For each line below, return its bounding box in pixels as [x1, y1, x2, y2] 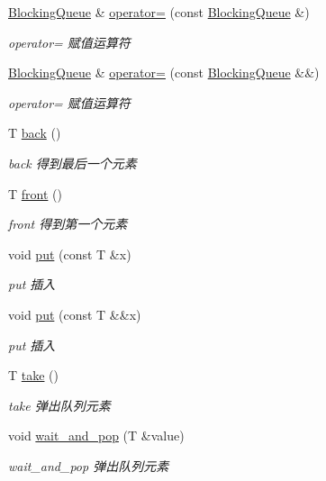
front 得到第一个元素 [8, 214, 128, 233]
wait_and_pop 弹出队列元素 [8, 456, 169, 475]
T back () [8, 123, 61, 142]
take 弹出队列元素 [8, 395, 111, 414]
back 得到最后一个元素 [8, 153, 137, 172]
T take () [8, 366, 59, 385]
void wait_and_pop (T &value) [8, 426, 185, 445]
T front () [8, 184, 62, 203]
